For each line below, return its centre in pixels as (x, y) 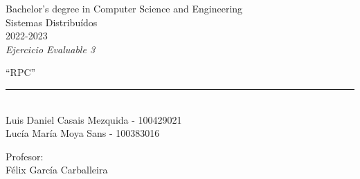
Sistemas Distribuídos (52, 22)
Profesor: (25, 156)
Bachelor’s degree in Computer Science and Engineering (124, 8)
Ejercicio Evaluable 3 (51, 49)
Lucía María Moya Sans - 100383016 (83, 133)
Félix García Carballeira (57, 170)
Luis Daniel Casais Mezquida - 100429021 (94, 119)
